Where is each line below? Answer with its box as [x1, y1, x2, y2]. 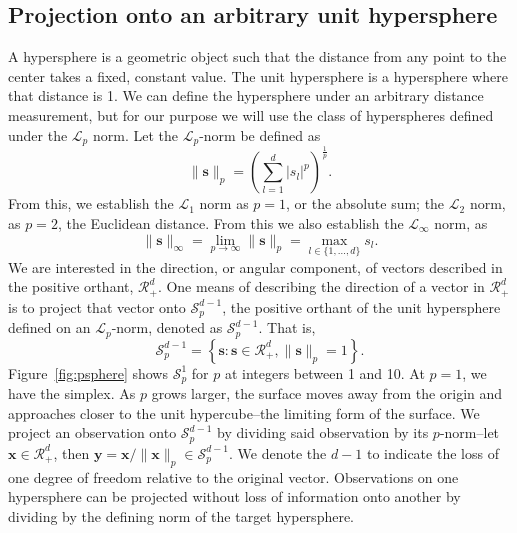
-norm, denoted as [111, 317, 223, 338]
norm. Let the [92, 124, 178, 145]
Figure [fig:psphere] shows [8, 362, 168, 383]
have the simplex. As [8, 383, 136, 404]
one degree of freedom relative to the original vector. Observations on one [8, 466, 459, 487]
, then [53, 442, 90, 463]
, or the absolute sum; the [286, 193, 445, 214]
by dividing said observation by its [217, 422, 429, 443]
